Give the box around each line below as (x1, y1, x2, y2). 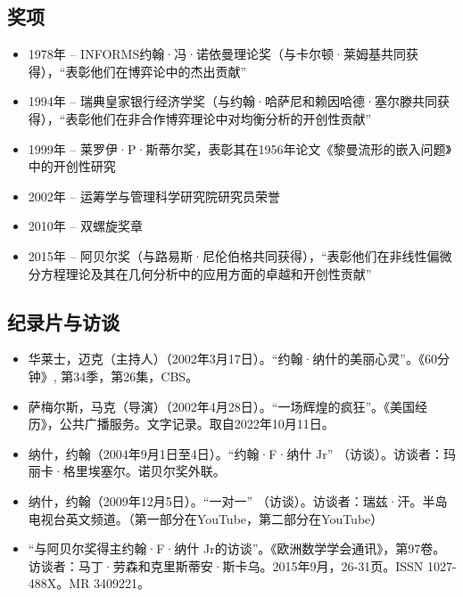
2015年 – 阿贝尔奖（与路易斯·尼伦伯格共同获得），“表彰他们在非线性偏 (28, 246, 440, 265)
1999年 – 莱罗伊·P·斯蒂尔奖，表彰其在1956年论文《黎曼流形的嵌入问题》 (28, 139, 451, 158)
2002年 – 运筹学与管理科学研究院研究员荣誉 (28, 186, 281, 205)
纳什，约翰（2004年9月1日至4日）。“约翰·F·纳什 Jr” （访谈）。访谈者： (28, 444, 443, 462)
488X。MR (28, 574, 90, 593)
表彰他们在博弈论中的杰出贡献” (65, 61, 247, 80)
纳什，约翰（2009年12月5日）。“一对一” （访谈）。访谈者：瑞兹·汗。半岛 (28, 491, 448, 510)
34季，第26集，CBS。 (73, 366, 199, 385)
